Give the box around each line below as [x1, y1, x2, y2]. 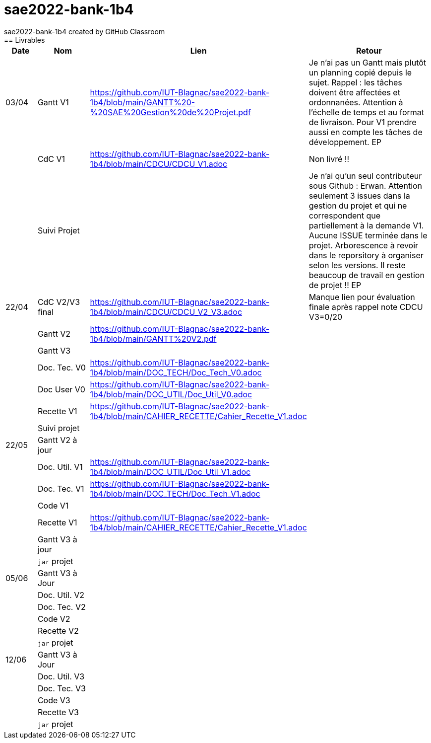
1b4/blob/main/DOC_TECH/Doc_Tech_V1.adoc [90, 488, 260, 499]
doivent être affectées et [308, 87, 400, 97]
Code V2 [37, 613, 70, 624]
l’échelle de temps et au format [308, 107, 425, 117]
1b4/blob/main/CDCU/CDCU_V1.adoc [90, 158, 228, 169]
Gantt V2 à [37, 435, 77, 445]
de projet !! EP [308, 280, 362, 290]
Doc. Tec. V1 [37, 483, 84, 494]
